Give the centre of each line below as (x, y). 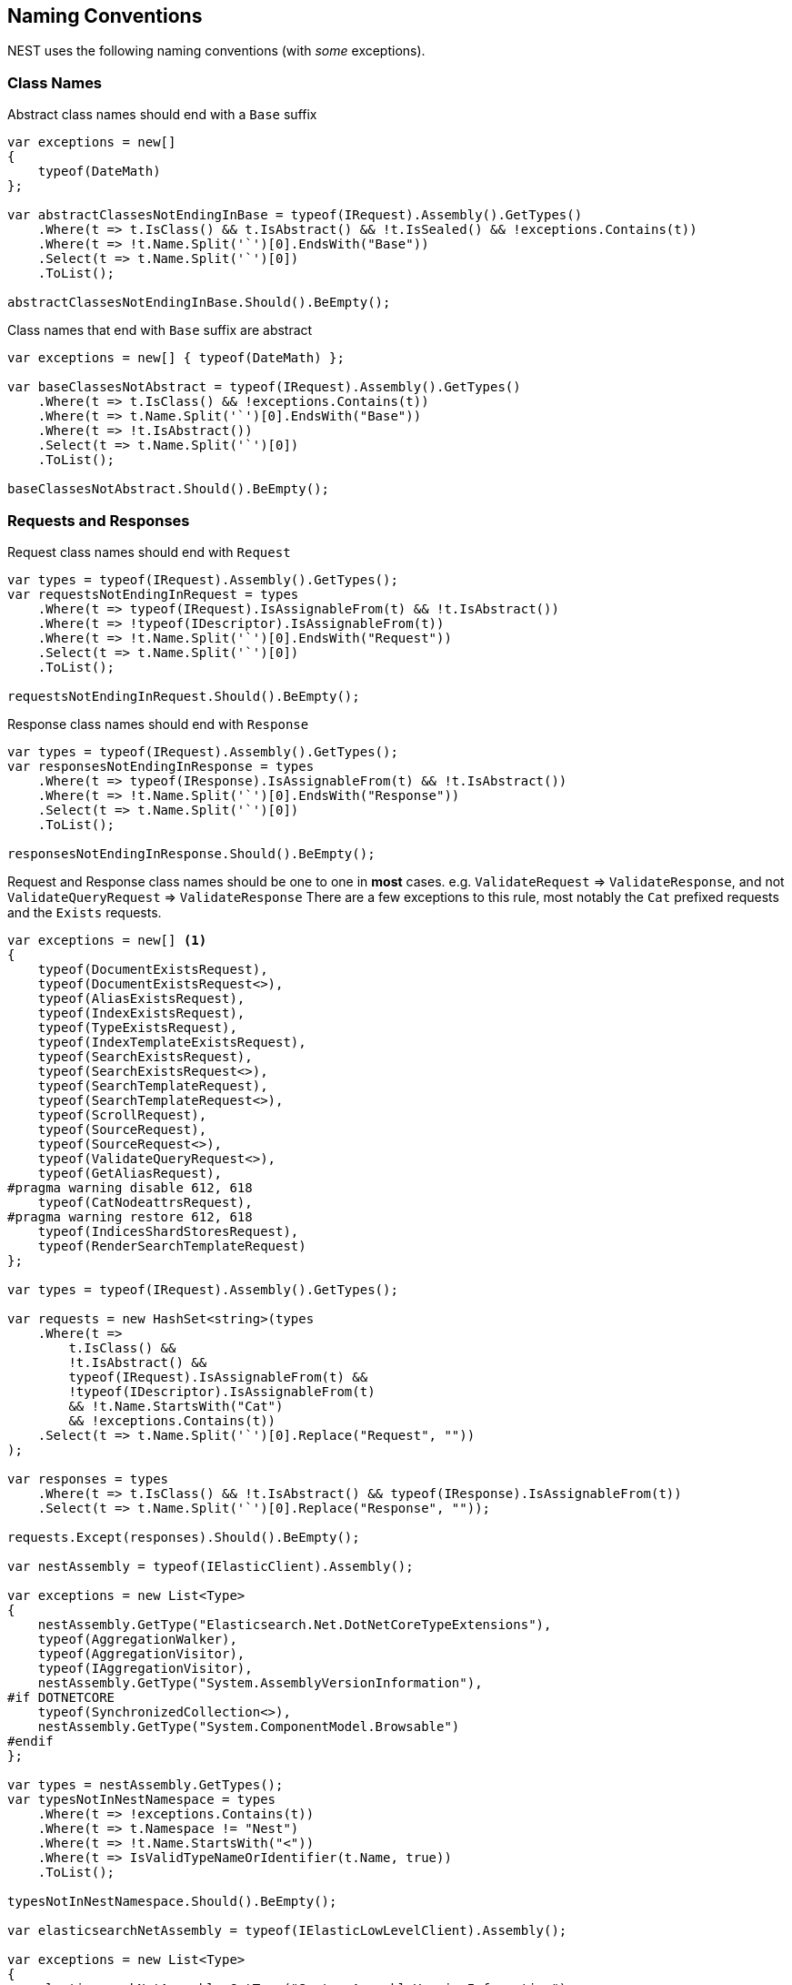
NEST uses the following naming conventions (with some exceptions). (216, 51)
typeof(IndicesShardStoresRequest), (168, 1231)
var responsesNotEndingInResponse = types (161, 766)
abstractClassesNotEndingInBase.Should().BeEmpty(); (199, 303)
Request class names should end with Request (149, 552)
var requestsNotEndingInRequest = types (153, 594)
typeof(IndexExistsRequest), (141, 1013)
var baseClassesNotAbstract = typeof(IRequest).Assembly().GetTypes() (264, 387)
